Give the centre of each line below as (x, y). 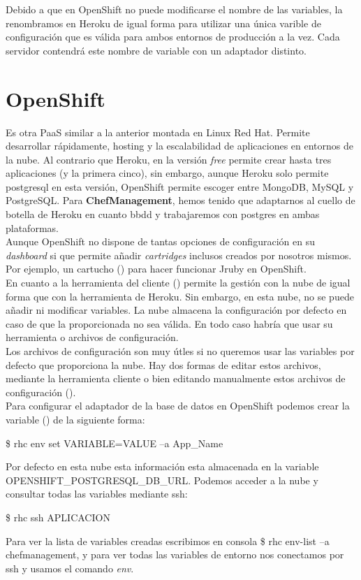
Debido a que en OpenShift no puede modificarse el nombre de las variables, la (174, 9)
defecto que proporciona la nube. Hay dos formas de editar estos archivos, (163, 364)
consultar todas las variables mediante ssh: (97, 494)
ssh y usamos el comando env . (70, 568)
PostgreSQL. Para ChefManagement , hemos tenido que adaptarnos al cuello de (180, 200)
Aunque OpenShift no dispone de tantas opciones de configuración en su (160, 241)
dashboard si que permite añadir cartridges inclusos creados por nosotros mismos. (179, 255)
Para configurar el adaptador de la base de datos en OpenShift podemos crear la (178, 406)
